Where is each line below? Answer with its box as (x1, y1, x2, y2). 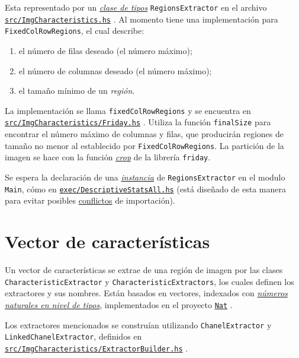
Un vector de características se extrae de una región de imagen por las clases (5, 264, 283, 275)
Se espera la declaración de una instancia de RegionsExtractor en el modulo (5, 170, 285, 183)
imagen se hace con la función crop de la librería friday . (5, 151, 211, 163)
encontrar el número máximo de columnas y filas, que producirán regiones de (5, 128, 284, 140)
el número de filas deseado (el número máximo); (18, 44, 192, 56)
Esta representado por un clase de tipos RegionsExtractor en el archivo (5, 1, 267, 13)
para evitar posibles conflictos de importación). (5, 194, 175, 207)
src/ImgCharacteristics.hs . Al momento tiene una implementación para (5, 12, 278, 25)
